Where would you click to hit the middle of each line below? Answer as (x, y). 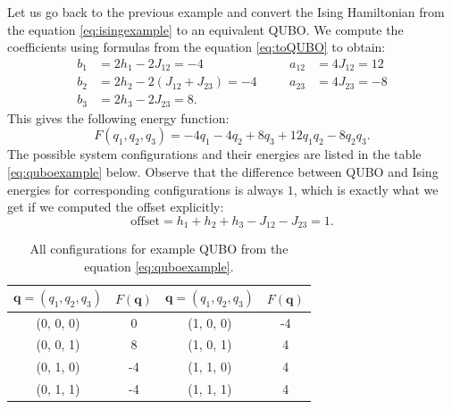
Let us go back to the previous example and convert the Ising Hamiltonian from (226, 12)
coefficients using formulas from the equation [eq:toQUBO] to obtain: (197, 47)
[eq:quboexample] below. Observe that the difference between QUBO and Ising (223, 171)
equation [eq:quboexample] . (159, 266)
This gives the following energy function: (118, 117)
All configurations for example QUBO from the (159, 249)
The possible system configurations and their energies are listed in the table (214, 154)
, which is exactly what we (366, 189)
